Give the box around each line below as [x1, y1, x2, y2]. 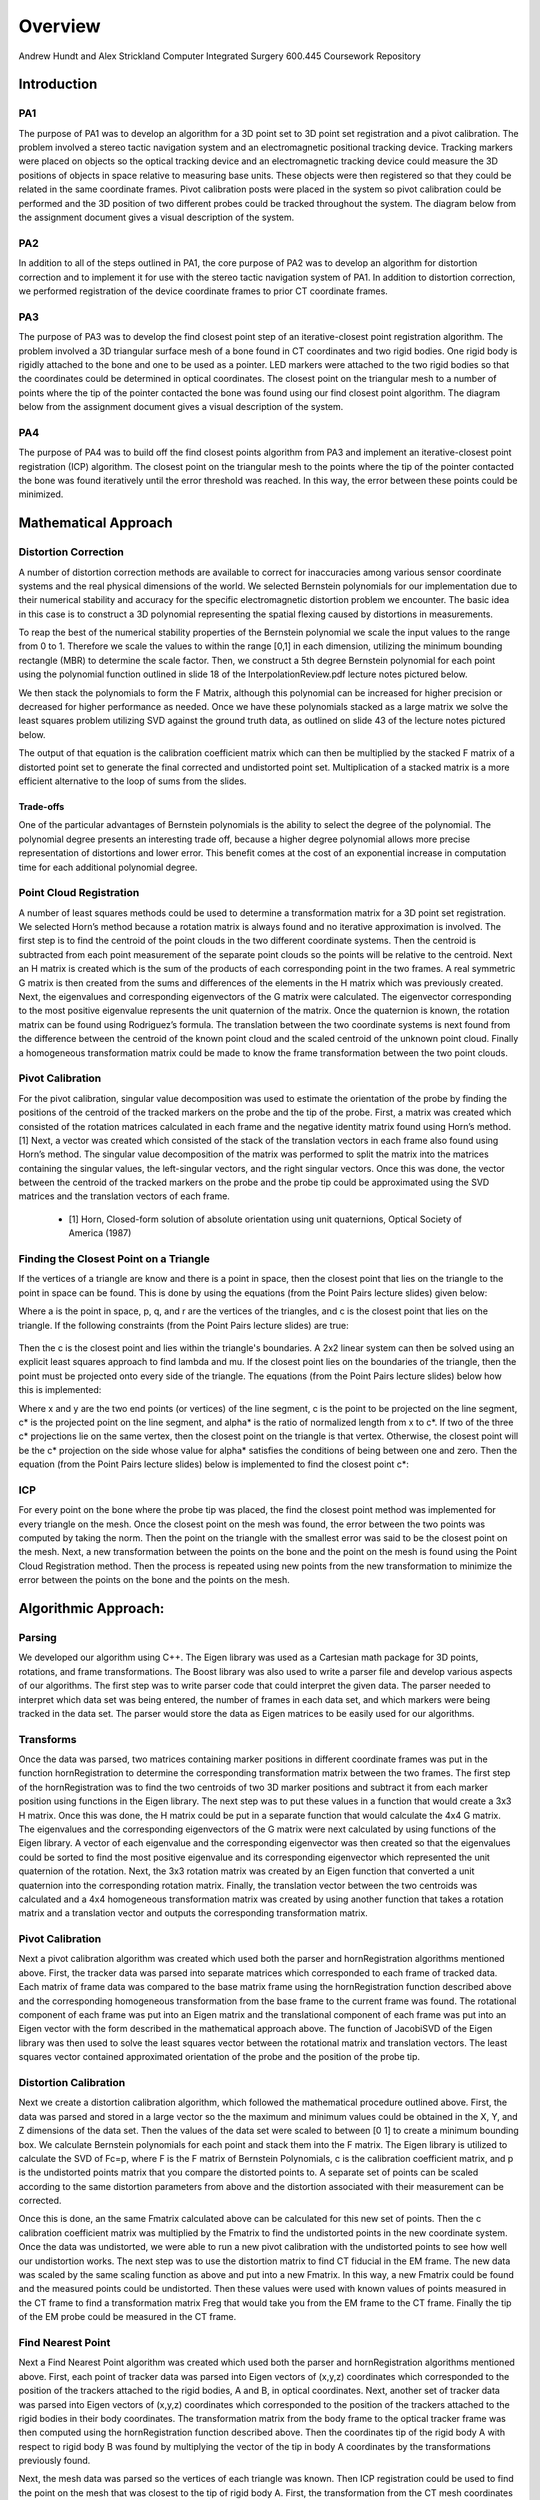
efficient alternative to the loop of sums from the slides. [18, 775, 247, 787]
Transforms [18, 1732, 77, 1746]
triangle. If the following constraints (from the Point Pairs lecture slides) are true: [18, 1319, 349, 1331]
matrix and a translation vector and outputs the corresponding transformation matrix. [18, 1907, 369, 1919]
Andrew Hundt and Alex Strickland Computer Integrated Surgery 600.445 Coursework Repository [18, 50, 422, 62]
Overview [18, 15, 101, 37]
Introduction [18, 76, 98, 93]
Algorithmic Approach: [18, 1600, 165, 1617]
